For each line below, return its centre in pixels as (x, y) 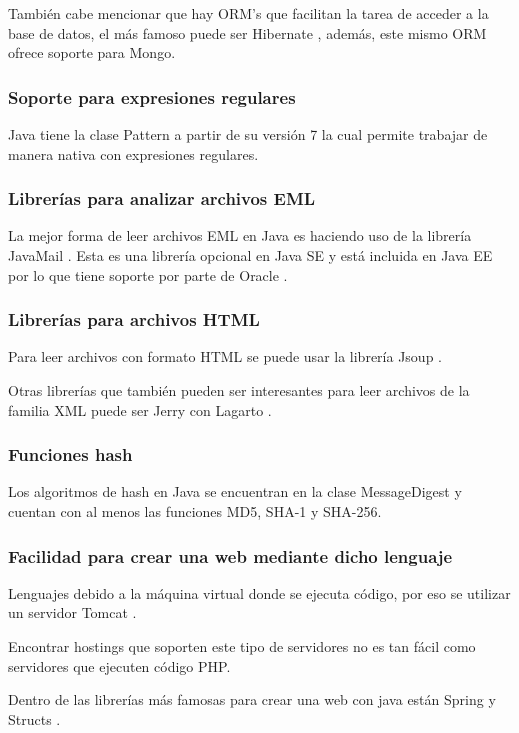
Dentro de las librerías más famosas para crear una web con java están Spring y (252, 699)
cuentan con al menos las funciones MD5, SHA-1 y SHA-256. (195, 511)
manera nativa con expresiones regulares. (133, 153)
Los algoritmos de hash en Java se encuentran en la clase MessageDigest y (235, 491)
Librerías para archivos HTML (134, 319)
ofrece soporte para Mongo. (92, 52)
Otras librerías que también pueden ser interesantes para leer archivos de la (239, 390)
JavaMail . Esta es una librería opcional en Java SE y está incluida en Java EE (250, 255)
